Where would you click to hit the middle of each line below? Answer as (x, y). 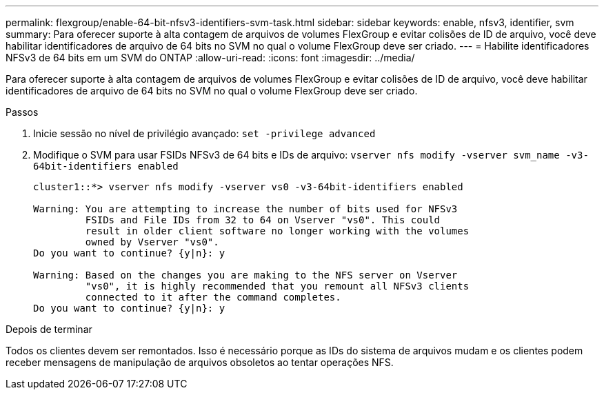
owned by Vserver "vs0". (152, 242)
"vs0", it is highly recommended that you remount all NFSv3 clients (277, 286)
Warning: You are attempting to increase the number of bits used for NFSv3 (245, 209)
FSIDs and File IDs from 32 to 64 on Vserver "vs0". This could (263, 220)
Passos (22, 112)
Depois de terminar (49, 329)
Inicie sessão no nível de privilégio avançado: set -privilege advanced (204, 133)
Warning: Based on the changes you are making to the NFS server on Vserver (245, 275)
